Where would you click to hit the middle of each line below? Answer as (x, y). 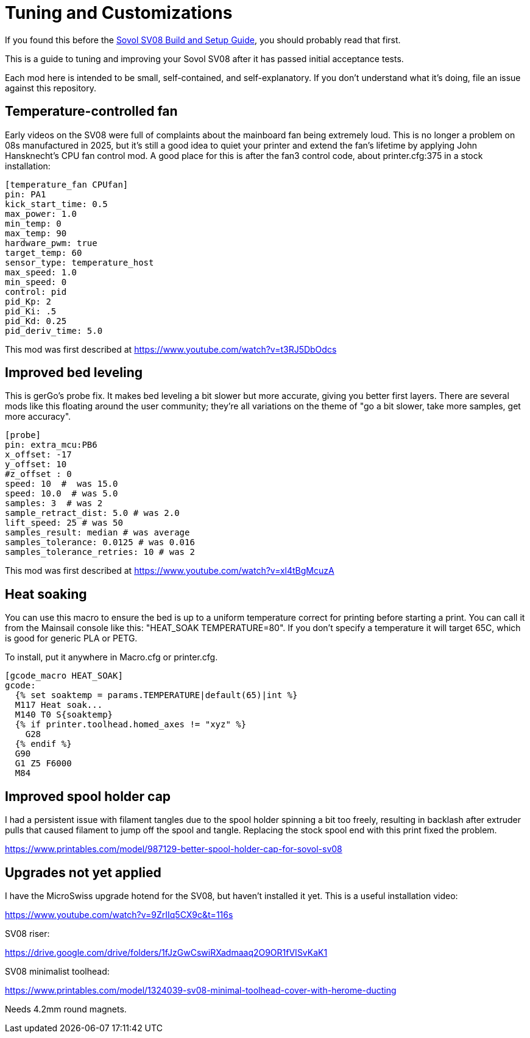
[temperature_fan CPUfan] (67, 184)
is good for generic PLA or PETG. (71, 638)
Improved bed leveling (74, 373)
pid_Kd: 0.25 (36, 321)
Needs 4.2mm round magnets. (66, 1009)
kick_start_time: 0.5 (56, 204)
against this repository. (51, 88)
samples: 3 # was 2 (54, 503)
